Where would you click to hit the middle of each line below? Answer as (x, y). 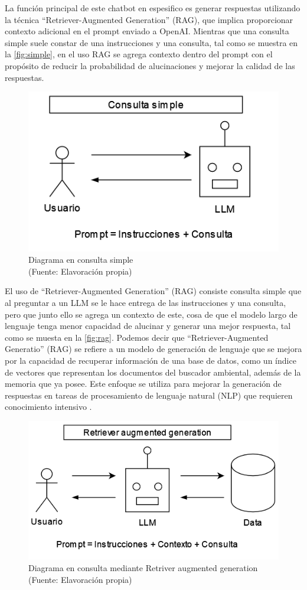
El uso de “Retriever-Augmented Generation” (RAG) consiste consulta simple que (153, 291)
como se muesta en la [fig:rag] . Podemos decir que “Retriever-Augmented (137, 337)
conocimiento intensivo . (48, 407)
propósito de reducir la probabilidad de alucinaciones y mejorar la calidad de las (150, 65)
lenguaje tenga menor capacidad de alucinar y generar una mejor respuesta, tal (148, 326)
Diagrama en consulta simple (81, 260)
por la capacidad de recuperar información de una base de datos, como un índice (151, 360)
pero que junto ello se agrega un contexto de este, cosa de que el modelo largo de (151, 314)
